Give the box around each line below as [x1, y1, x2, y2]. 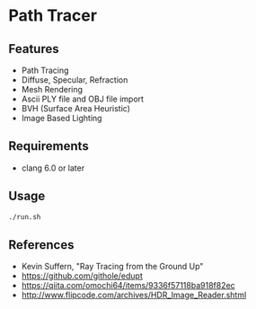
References [8, 237, 75, 252]
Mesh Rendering [21, 84, 83, 94]
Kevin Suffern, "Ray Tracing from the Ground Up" [21, 261, 204, 272]
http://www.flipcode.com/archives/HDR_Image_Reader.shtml [21, 289, 247, 301]
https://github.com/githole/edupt [21, 270, 143, 281]
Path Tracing [21, 65, 69, 75]
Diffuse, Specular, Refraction [21, 75, 128, 85]
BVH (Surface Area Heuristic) [21, 103, 131, 113]
